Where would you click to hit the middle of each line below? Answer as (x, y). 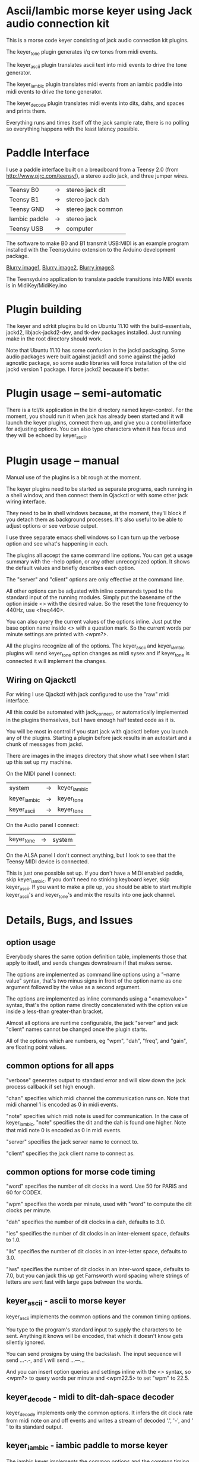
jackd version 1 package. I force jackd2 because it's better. (78, 369)
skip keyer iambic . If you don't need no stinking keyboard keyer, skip (88, 880)
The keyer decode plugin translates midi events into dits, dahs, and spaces (95, 104)
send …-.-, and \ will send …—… (45, 1360)
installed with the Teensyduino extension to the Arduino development (91, 250)
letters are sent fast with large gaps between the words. (75, 1282)
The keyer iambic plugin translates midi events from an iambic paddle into (94, 85)
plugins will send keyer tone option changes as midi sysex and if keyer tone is (98, 654)
